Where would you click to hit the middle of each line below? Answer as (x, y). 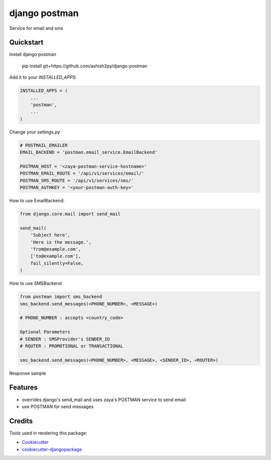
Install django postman (33, 54)
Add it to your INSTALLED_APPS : (43, 78)
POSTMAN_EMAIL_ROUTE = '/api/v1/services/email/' (82, 173)
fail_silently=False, (57, 263)
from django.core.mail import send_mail (70, 214)
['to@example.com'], (56, 256)
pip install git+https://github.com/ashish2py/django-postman (85, 66)
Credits (21, 421)
